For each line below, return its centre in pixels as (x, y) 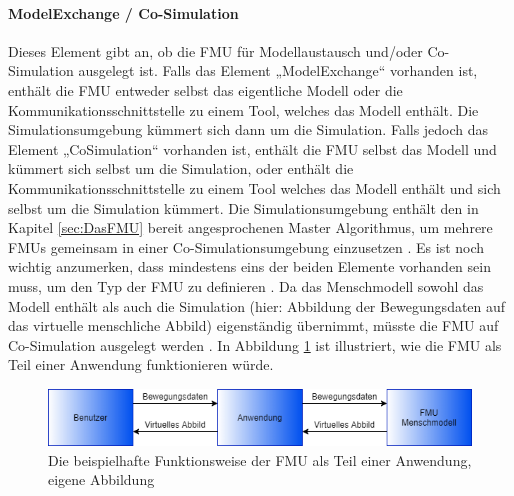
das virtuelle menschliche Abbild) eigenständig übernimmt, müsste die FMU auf (253, 325)
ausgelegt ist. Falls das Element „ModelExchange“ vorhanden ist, (278, 70)
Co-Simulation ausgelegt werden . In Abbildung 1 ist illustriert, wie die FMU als (255, 344)
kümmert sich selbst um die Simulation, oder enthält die (181, 168)
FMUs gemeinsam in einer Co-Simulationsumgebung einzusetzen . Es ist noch (246, 246)
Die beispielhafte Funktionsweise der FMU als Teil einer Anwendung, (260, 459)
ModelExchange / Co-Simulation (123, 12)
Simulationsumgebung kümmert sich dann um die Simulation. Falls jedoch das (248, 129)
